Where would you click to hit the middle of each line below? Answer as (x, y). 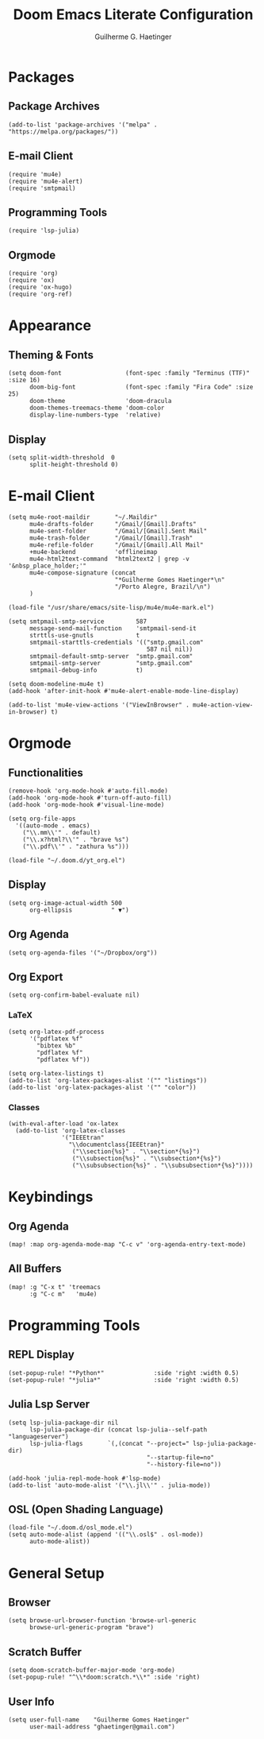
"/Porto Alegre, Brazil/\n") (163, 587)
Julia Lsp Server (49, 1404)
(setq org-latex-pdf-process (56, 1032)
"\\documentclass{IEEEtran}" (117, 1144)
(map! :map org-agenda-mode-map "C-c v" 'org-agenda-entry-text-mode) (127, 1244)
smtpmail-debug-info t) (86, 670)
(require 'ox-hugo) (40, 288)
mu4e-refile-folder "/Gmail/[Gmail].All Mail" (116, 545)
